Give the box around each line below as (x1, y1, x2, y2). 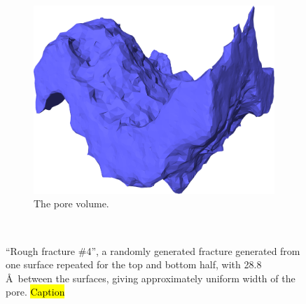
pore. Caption (6, 284, 65, 299)
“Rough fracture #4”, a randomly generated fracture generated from (6, 243, 300, 258)
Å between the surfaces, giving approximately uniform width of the (6, 270, 295, 285)
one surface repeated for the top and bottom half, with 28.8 (6, 257, 262, 272)
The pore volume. (34, 196, 109, 211)
